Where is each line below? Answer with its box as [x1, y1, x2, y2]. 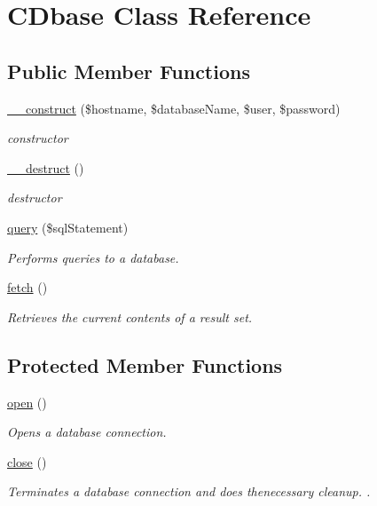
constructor [7, 129, 68, 147]
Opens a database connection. [7, 423, 167, 441]
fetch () [7, 278, 48, 296]
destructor [7, 188, 62, 207]
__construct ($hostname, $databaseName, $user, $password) [7, 99, 341, 117]
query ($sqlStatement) [7, 217, 129, 236]
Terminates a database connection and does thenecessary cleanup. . [7, 482, 371, 501]
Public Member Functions [7, 57, 250, 84]
